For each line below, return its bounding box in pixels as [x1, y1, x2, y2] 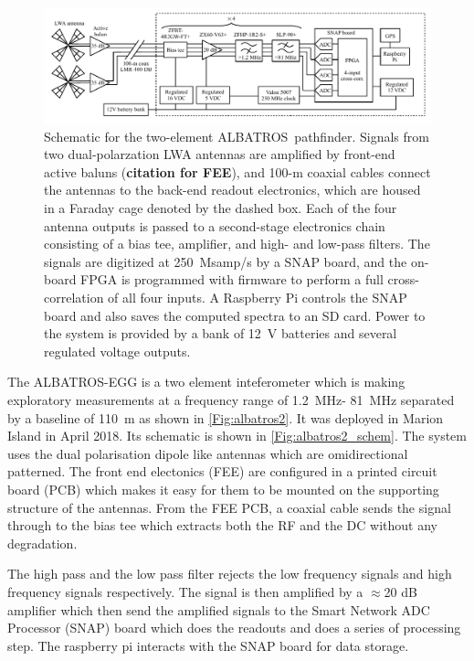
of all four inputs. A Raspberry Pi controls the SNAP [108, 288, 407, 307]
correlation [44, 288, 104, 307]
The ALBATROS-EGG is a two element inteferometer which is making [7, 372, 406, 391]
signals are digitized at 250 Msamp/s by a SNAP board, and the [44, 251, 407, 271]
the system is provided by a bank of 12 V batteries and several [44, 324, 397, 343]
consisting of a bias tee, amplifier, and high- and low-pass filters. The [44, 234, 430, 253]
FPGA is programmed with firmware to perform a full [80, 270, 384, 289]
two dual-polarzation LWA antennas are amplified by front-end [44, 144, 395, 164]
